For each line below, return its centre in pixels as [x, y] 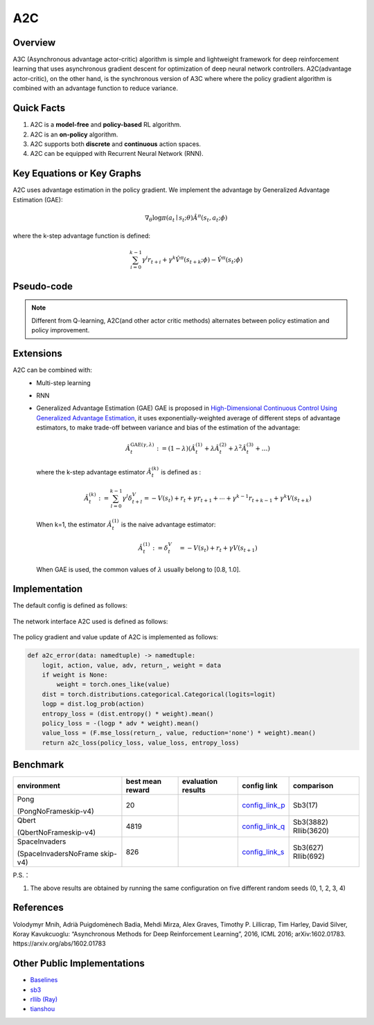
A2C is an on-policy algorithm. [74, 134]
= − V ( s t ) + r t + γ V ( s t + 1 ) [219, 549]
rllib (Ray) [44, 999]
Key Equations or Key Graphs [77, 173]
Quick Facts [39, 108]
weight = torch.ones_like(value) [113, 685]
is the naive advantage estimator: [169, 524]
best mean [144, 781]
